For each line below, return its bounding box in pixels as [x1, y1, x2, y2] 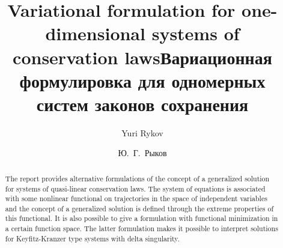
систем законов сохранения [36, 91, 249, 116]
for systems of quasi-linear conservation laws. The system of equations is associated [5, 183, 266, 193]
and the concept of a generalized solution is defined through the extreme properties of [5, 203, 274, 213]
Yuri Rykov [121, 126, 163, 139]
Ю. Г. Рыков [118, 147, 167, 159]
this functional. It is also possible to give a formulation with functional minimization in [5, 213, 278, 223]
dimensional [45, 21, 145, 46]
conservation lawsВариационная [13, 44, 272, 69]
